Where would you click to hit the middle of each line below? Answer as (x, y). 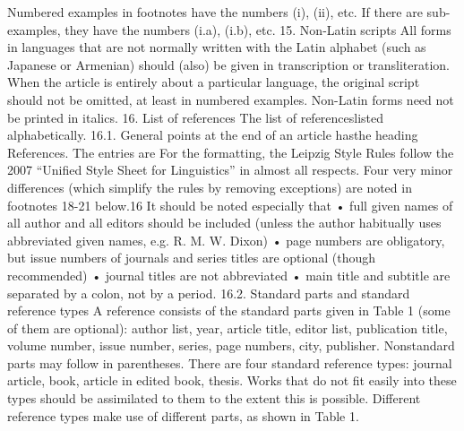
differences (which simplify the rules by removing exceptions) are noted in (210, 187)
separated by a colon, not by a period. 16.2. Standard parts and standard (209, 293)
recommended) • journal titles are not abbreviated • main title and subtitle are (229, 275)
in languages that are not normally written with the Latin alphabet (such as (217, 47)
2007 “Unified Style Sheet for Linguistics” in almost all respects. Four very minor (230, 170)
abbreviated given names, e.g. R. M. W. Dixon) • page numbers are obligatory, (226, 240)
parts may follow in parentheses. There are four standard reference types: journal (230, 362)
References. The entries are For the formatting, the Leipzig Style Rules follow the (231, 152)
